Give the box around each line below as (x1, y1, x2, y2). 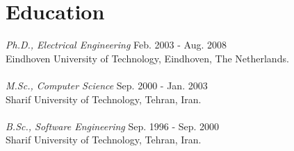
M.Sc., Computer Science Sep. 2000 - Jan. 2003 (6, 78, 208, 92)
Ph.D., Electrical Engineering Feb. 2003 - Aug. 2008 (6, 37, 227, 52)
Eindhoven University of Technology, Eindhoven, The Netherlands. (6, 51, 289, 65)
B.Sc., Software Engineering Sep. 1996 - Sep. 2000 (6, 118, 220, 133)
